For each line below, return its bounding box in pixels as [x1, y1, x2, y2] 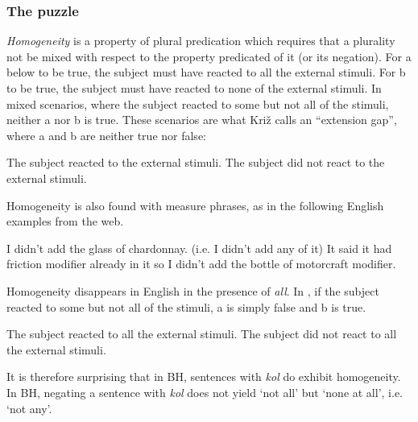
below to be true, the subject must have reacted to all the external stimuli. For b [6, 64, 406, 81]
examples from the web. [6, 213, 124, 230]
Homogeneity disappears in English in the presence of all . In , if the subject [6, 282, 379, 299]
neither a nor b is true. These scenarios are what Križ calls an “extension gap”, [6, 111, 397, 128]
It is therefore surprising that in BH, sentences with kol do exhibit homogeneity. [6, 368, 401, 385]
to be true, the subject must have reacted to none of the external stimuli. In [6, 80, 382, 96]
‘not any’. [6, 399, 52, 416]
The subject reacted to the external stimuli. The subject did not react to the [6, 154, 385, 171]
